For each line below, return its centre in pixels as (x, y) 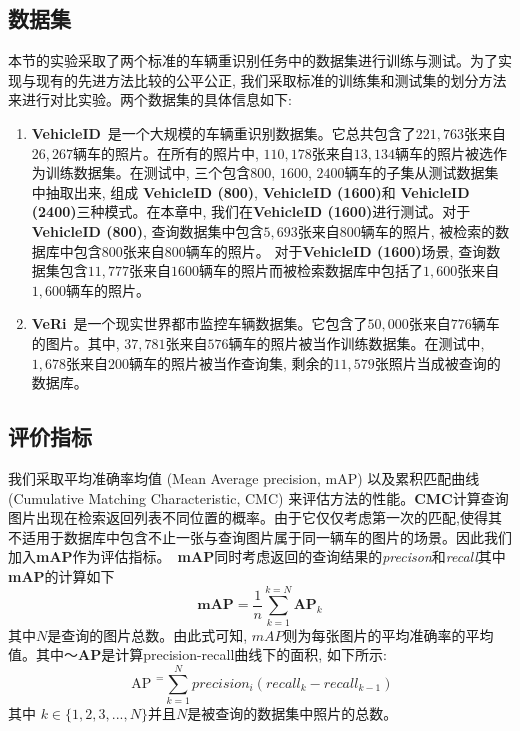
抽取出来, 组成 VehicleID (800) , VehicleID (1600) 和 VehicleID (257, 191)
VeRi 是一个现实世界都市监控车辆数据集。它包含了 (199, 323)
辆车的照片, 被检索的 (428, 230)
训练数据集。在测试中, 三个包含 (148, 172)
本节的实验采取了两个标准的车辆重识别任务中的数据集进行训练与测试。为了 (253, 60)
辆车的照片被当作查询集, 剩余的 (231, 362)
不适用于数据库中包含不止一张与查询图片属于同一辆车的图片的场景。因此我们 (260, 536)
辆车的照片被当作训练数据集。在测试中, (356, 342)
